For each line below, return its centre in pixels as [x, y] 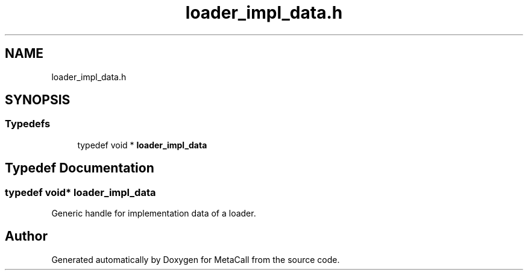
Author [26, 236]
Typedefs [28, 124]
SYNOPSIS [38, 100]
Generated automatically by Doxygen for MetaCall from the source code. [196, 259]
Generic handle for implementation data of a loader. [154, 213]
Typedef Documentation [80, 168]
